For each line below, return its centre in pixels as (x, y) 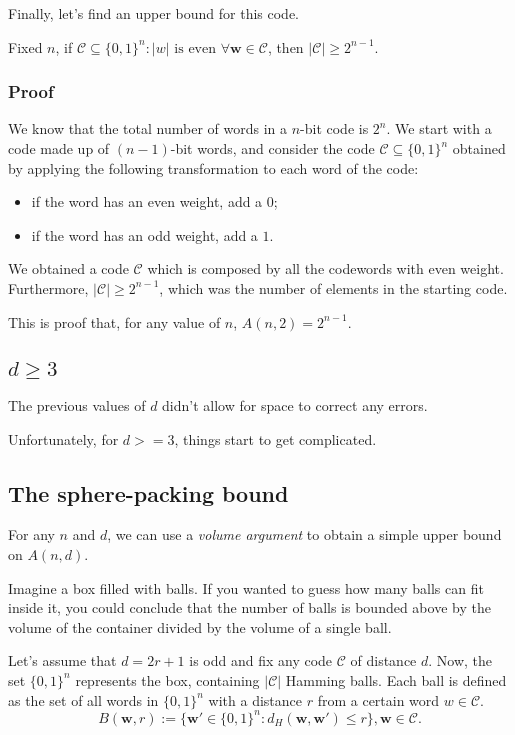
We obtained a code (68, 268)
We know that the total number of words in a (147, 128)
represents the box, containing (167, 679)
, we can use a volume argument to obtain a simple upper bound (304, 534)
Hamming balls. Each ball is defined (396, 679)
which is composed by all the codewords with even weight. (325, 268)
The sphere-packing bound (148, 492)
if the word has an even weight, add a (147, 201)
